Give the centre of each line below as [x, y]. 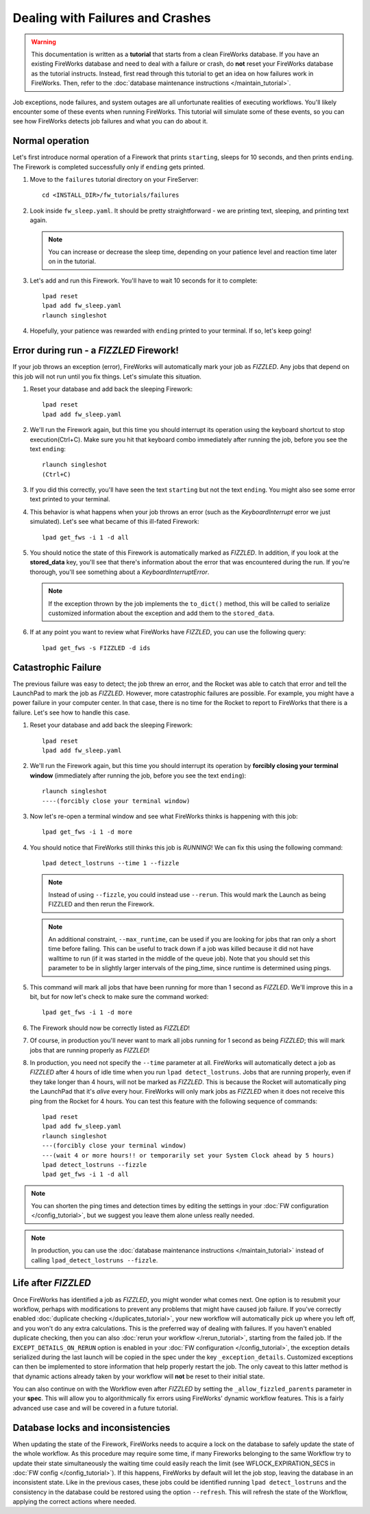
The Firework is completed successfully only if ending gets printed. [109, 167]
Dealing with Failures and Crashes [112, 18]
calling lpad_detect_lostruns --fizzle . [95, 1260]
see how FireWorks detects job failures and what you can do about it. [110, 121]
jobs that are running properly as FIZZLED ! [90, 1050]
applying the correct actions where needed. [74, 1502]
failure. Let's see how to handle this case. [71, 712]
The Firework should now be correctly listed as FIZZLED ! [110, 1028]
